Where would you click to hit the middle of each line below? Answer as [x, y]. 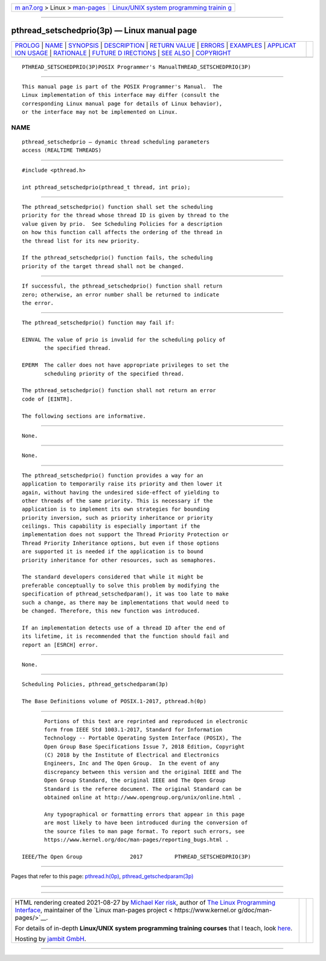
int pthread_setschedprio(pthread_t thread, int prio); [106, 187]
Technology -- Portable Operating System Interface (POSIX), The [143, 738]
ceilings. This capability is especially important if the [111, 526]
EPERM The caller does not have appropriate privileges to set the [125, 365]
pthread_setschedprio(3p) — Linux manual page [104, 31]
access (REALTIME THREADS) [62, 150]
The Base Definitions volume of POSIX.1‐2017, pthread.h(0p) [114, 701]
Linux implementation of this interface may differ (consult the [121, 95]
